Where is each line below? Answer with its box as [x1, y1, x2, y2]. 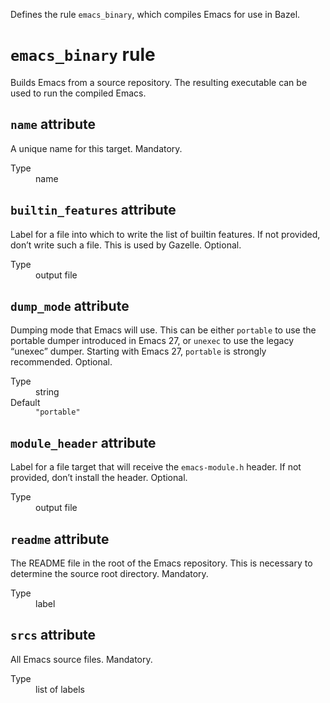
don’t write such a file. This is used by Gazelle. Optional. [10, 239, 242, 251]
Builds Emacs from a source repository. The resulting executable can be [10, 76, 308, 88]
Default [10, 397, 41, 409]
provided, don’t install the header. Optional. [10, 472, 188, 484]
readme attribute [10, 530, 110, 548]
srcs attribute [10, 627, 96, 644]
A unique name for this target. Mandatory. [10, 142, 183, 154]
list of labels [35, 683, 85, 695]
